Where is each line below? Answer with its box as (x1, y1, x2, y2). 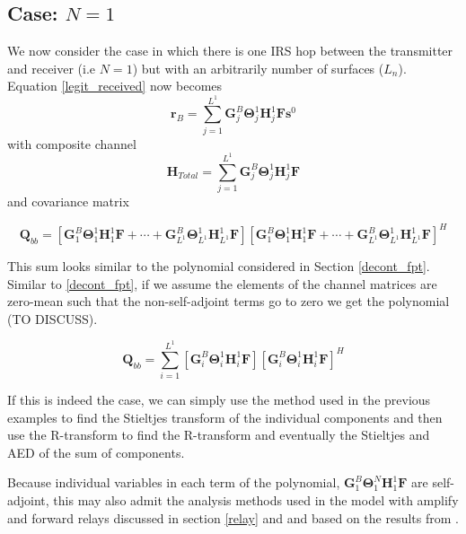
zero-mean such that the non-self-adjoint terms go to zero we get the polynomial (7, 292, 450, 311)
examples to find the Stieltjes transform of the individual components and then (7, 407, 443, 426)
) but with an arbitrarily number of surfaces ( (132, 58, 384, 77)
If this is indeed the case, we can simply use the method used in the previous (7, 390, 431, 409)
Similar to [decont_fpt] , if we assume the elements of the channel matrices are (7, 274, 437, 293)
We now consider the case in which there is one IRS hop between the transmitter (7, 41, 453, 60)
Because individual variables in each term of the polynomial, (7, 473, 340, 492)
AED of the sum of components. (7, 442, 185, 461)
